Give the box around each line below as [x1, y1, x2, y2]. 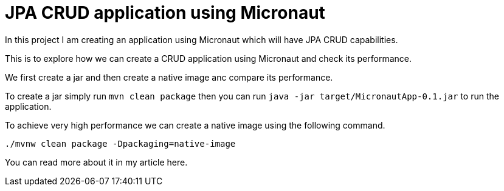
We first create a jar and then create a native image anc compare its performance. [5, 72, 333, 82]
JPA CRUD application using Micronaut [5, 2, 325, 23]
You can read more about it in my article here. [5, 156, 188, 167]
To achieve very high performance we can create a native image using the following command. [5, 119, 385, 130]
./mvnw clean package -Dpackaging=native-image [5, 138, 236, 149]
